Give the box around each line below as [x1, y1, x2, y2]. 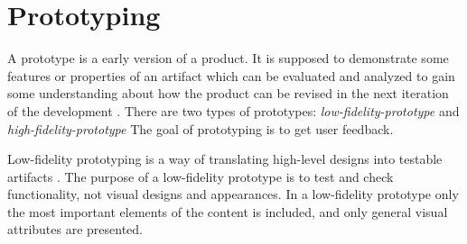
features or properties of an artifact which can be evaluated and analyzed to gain [7, 66, 455, 85]
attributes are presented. [7, 220, 143, 239]
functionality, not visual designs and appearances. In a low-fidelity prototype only [7, 185, 459, 203]
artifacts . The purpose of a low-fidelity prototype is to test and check [7, 167, 394, 185]
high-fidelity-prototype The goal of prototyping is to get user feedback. [7, 119, 394, 138]
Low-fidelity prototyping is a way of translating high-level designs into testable [7, 149, 443, 168]
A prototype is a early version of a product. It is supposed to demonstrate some [7, 49, 449, 68]
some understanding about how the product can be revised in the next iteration [7, 84, 449, 103]
